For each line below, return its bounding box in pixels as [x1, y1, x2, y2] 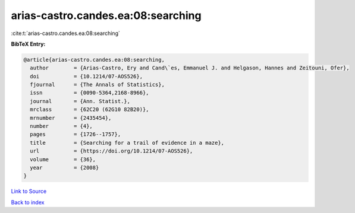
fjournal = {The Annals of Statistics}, [30, 81, 165, 88]
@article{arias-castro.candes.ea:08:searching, [23, 56, 165, 63]
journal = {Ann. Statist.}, [30, 98, 131, 104]
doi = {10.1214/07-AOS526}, [30, 73, 143, 80]
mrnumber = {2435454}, [30, 115, 112, 121]
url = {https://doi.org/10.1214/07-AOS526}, [30, 148, 193, 154]
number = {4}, [30, 123, 93, 130]
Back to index [11, 199, 45, 206]
